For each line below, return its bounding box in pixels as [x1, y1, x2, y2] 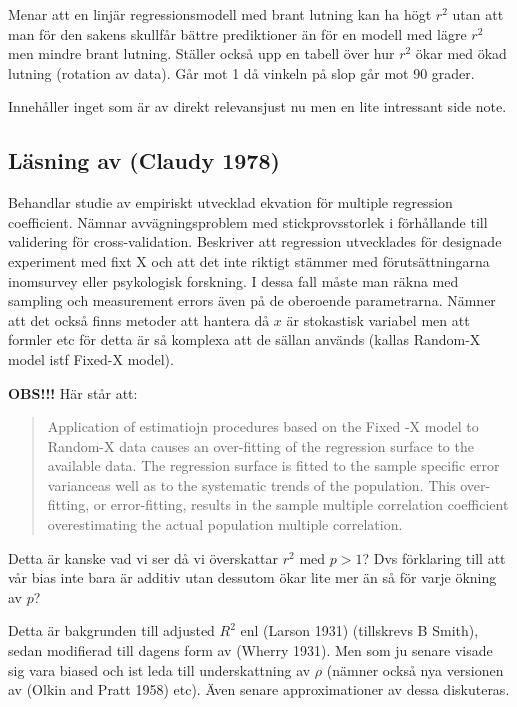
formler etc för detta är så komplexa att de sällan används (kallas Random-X [8, 329, 481, 350]
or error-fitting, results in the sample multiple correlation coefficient [93, 494, 509, 515]
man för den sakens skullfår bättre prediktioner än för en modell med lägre [8, 23, 467, 44]
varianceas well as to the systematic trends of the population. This [47, 474, 456, 495]
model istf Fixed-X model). [8, 348, 174, 369]
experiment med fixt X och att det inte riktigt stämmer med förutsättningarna [8, 250, 490, 271]
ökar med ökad [415, 43, 507, 64]
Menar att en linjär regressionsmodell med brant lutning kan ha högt [8, 4, 432, 24]
